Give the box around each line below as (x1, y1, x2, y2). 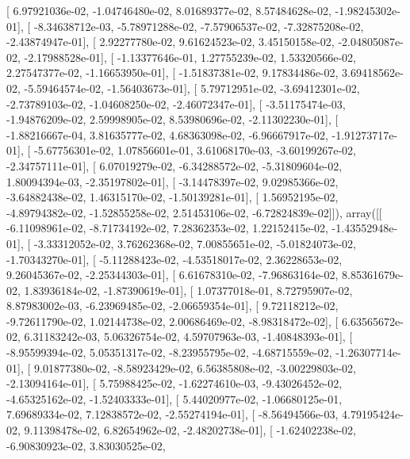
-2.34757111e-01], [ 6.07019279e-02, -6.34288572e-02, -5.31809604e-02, (6, 157, 343, 174)
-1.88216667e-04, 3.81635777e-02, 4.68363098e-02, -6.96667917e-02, (6, 126, 328, 143)
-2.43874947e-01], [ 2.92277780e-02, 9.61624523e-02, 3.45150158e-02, (6, 33, 335, 50)
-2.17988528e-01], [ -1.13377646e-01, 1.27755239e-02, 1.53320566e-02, (24, 48, 356, 65)
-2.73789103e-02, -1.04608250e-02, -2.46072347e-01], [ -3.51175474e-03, (6, 95, 346, 112)
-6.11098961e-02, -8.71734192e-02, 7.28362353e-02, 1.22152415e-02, (6, 220, 328, 236)
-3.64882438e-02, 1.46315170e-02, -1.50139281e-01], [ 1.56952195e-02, (6, 189, 339, 205)
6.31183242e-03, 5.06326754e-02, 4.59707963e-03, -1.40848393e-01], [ (24, 328, 353, 345)
